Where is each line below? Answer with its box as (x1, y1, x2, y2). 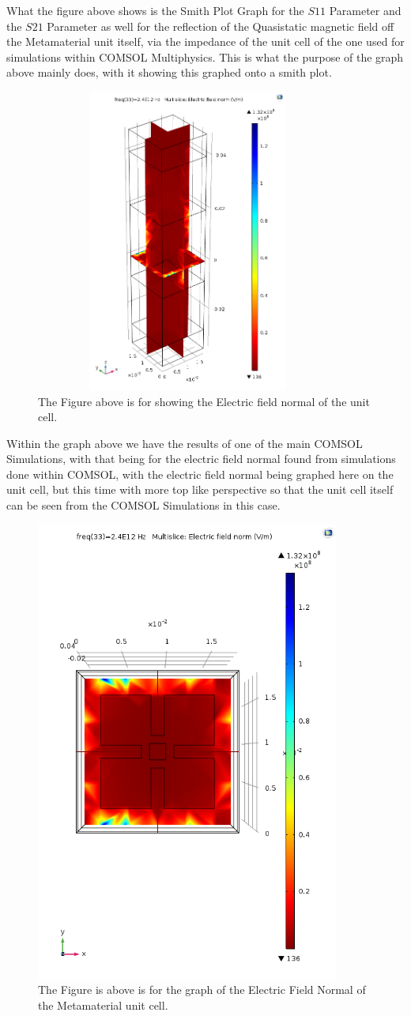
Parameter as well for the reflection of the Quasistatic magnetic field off (47, 17, 394, 34)
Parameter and (329, 2, 402, 18)
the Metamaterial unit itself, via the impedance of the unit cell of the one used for (6, 33, 405, 50)
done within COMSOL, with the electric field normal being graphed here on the (6, 465, 394, 482)
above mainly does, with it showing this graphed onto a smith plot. (6, 64, 332, 81)
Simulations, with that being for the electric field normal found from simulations (6, 450, 396, 467)
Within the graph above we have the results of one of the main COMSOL (6, 435, 363, 451)
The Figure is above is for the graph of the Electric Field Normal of (38, 981, 366, 998)
